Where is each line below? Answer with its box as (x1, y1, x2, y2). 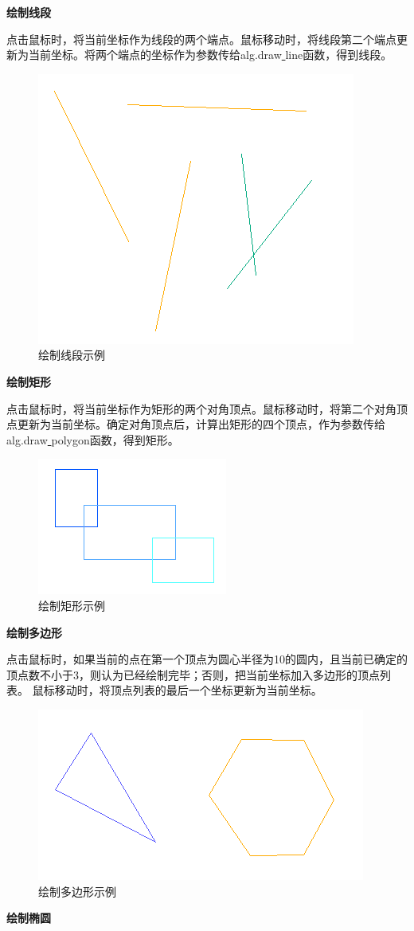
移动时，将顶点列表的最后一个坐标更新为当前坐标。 (54, 682, 322, 698)
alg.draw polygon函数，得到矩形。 (6, 431, 179, 448)
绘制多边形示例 (38, 882, 116, 899)
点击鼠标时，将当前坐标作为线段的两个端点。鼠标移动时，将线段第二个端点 (6, 30, 396, 47)
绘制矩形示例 (38, 597, 105, 613)
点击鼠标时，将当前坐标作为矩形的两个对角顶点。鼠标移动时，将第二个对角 (6, 400, 396, 417)
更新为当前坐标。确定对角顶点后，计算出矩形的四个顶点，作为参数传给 (17, 416, 385, 432)
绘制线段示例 (38, 346, 105, 363)
